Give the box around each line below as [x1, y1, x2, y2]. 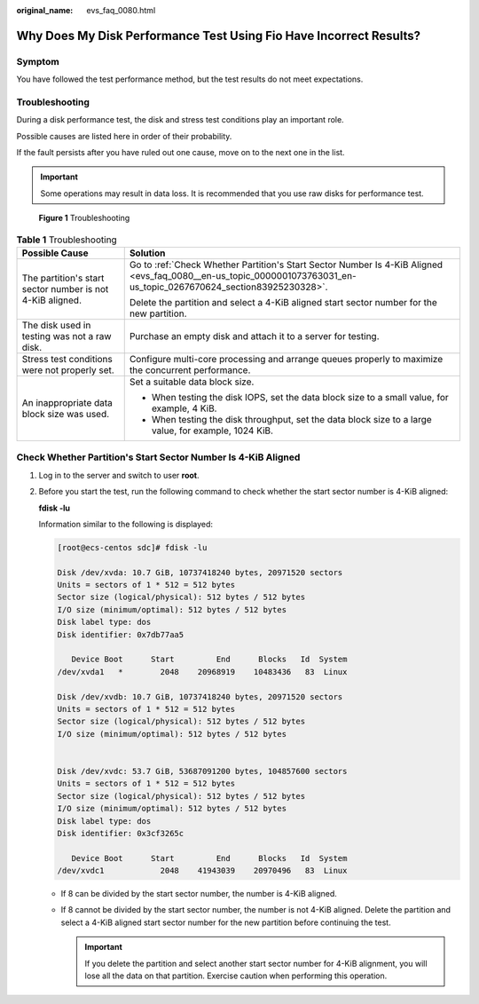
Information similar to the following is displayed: [38, 518, 213, 529]
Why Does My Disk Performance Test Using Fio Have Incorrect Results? [16, 28, 421, 43]
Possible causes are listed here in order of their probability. [16, 130, 232, 141]
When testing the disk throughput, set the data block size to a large [151, 414, 432, 426]
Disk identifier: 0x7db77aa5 [57, 629, 185, 639]
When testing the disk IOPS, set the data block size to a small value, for [151, 391, 450, 404]
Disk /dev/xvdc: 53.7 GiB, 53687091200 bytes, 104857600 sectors [57, 766, 348, 776]
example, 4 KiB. [151, 402, 217, 415]
